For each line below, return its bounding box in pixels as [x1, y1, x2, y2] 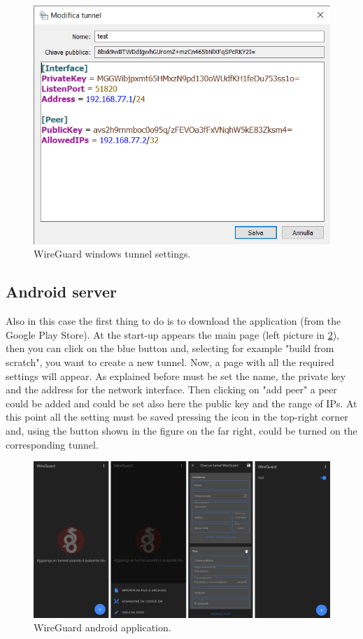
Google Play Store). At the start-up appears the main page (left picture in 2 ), [6, 327, 340, 342]
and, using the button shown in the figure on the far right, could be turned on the [6, 423, 357, 438]
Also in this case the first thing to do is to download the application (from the [6, 314, 341, 328]
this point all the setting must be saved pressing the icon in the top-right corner [6, 409, 348, 424]
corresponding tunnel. [6, 437, 99, 451]
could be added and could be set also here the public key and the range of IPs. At [6, 395, 357, 410]
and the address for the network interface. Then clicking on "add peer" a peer [6, 382, 337, 397]
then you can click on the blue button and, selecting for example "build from [6, 341, 334, 356]
